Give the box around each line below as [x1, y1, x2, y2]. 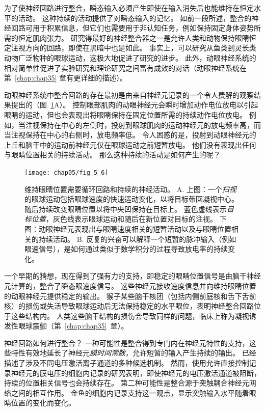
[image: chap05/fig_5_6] [24, 169, 109, 176]
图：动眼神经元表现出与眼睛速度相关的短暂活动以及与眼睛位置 [24, 223, 231, 234]
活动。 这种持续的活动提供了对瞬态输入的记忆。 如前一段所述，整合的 [18, 12, 252, 23]
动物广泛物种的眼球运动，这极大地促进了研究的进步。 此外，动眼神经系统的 [4, 52, 256, 63]
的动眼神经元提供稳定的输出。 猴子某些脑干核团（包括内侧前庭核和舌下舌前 [4, 290, 256, 301]
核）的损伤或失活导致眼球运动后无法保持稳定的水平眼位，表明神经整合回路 [4, 300, 254, 311]
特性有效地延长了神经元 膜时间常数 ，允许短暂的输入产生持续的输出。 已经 [11, 347, 256, 358]
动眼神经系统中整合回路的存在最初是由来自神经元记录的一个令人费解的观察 [4, 89, 254, 100]
